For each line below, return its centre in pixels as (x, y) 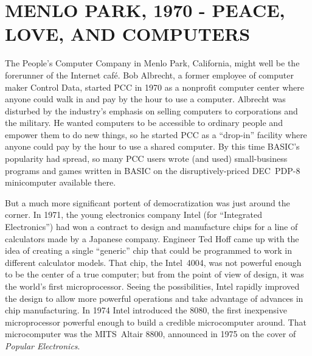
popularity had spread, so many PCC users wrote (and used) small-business (146, 159)
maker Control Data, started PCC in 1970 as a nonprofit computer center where (154, 87)
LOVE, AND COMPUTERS (128, 34)
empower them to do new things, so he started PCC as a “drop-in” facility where (156, 134)
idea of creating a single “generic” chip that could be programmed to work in (148, 250)
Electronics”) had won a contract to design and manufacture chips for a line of (151, 227)
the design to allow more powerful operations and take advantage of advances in (154, 298)
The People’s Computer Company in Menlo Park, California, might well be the (152, 63)
